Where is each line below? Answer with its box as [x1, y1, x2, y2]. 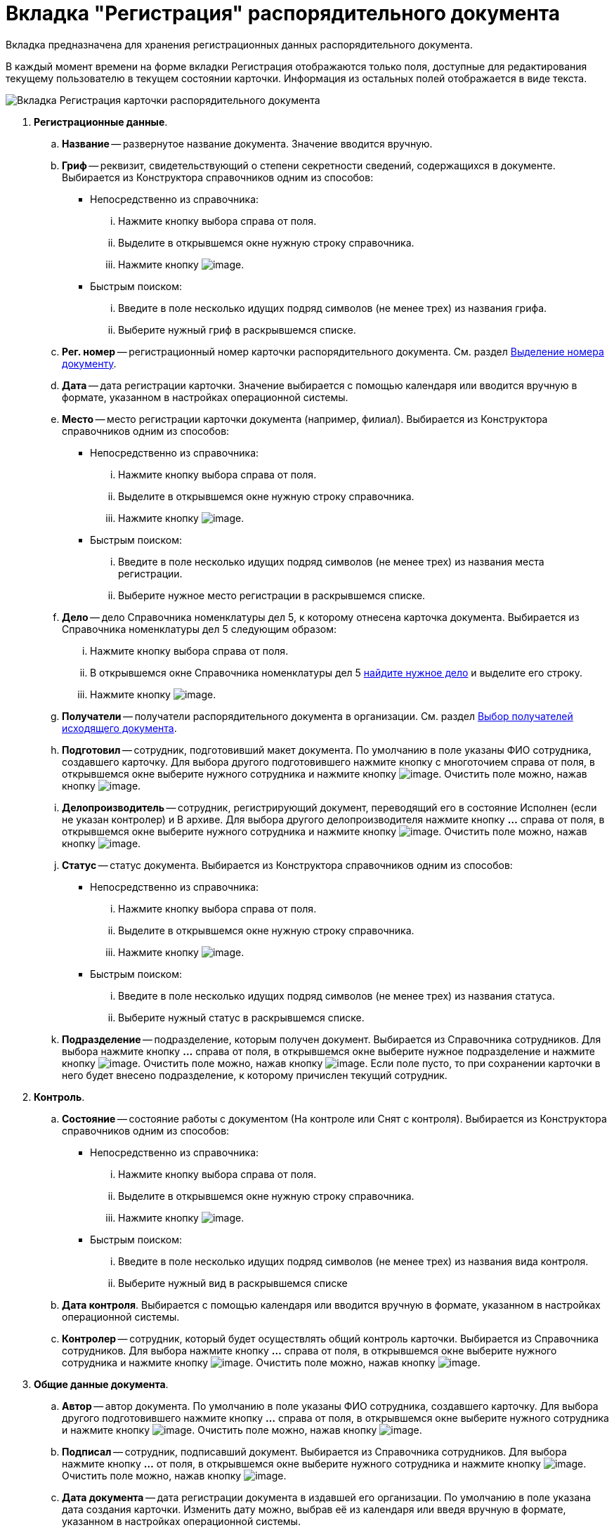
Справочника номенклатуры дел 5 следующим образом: [62, 622, 337, 635]
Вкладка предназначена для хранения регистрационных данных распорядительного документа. [6, 38, 473, 51]
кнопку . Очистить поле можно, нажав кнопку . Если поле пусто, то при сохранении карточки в [62, 1057, 601, 1069]
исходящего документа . [62, 721, 177, 734]
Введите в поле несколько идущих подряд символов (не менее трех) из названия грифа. [118, 301, 547, 314]
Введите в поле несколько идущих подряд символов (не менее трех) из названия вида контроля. [118, 1255, 589, 1267]
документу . [62, 357, 117, 370]
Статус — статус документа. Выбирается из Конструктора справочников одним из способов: [62, 858, 513, 871]
